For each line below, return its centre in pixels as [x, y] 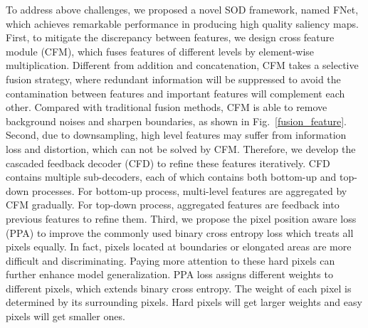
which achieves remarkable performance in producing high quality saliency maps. [182, 23]
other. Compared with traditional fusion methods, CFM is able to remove [167, 107]
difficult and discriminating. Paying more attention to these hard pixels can [170, 260]
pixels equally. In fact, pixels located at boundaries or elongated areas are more [179, 247]
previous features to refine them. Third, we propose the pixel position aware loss [181, 218]
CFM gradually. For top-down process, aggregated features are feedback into [173, 205]
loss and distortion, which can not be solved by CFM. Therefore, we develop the [181, 148]
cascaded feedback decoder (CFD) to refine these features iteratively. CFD [168, 163]
